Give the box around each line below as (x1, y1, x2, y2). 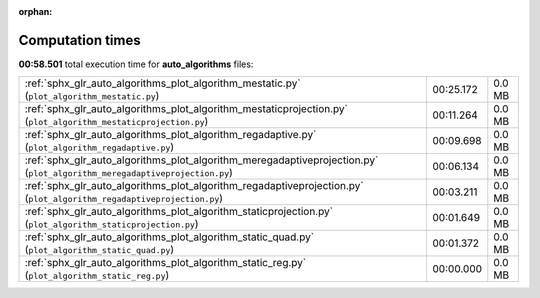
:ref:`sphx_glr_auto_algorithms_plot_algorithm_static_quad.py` (24, 230, 315, 244)
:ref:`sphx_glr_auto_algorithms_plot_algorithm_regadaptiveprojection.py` (24, 179, 364, 193)
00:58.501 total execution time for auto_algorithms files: (18, 58, 254, 70)
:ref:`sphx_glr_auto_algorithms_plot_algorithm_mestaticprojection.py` (24, 102, 349, 116)
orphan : (18, 6, 53, 17)
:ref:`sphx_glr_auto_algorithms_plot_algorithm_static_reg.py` (24, 256, 307, 270)
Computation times (18, 31, 141, 49)
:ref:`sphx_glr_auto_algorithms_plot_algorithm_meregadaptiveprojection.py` (24, 153, 379, 167)
